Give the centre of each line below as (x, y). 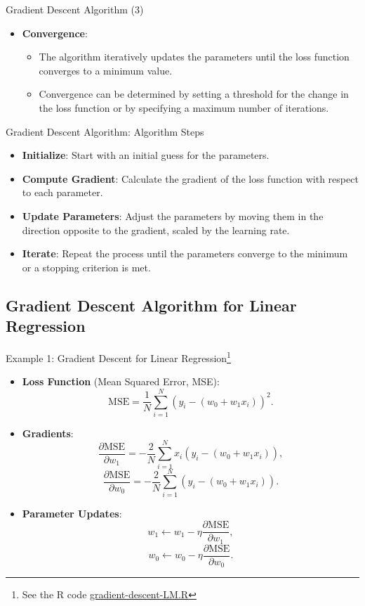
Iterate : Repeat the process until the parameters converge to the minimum (185, 253)
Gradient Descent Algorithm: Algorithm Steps (105, 131)
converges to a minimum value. (106, 70)
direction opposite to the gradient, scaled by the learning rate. (156, 230)
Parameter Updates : (72, 513)
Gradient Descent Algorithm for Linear (151, 305)
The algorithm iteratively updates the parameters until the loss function (194, 57)
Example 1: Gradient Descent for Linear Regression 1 (118, 356)
